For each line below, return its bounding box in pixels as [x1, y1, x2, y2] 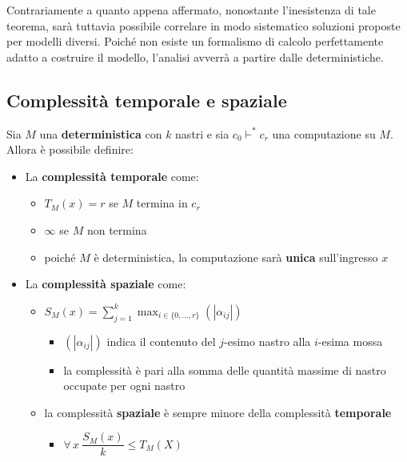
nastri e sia [175, 125, 229, 142]
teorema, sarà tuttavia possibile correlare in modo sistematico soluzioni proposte [6, 17, 401, 34]
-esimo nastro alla [224, 332, 311, 349]
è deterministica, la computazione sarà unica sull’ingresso [94, 248, 378, 265]
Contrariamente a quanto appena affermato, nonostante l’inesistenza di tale [6, 2, 376, 18]
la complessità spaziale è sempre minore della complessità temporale [44, 404, 392, 420]
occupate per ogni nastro [63, 377, 186, 394]
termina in [136, 195, 188, 211]
